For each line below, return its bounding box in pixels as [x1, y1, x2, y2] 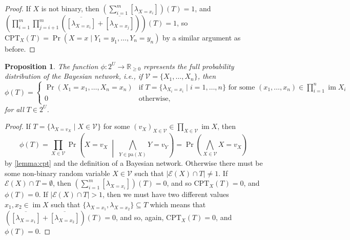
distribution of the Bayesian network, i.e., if [5, 71, 143, 81]
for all [5, 103, 24, 114]
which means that [150, 199, 206, 209]
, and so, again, [116, 212, 164, 223]
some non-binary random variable [5, 167, 110, 178]
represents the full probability [143, 60, 234, 71]
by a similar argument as [162, 32, 241, 42]
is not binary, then [41, 3, 99, 13]
